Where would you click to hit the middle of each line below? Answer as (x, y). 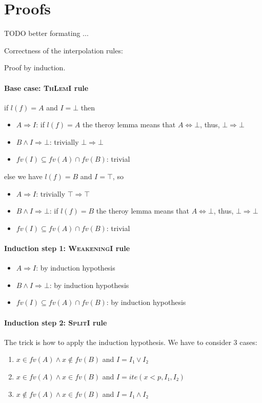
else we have (23, 176)
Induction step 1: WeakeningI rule (67, 248)
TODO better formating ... (46, 33)
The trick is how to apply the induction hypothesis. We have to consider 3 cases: (131, 342)
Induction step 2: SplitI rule (56, 322)
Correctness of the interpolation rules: (64, 50)
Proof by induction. (35, 68)
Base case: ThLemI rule (46, 88)
